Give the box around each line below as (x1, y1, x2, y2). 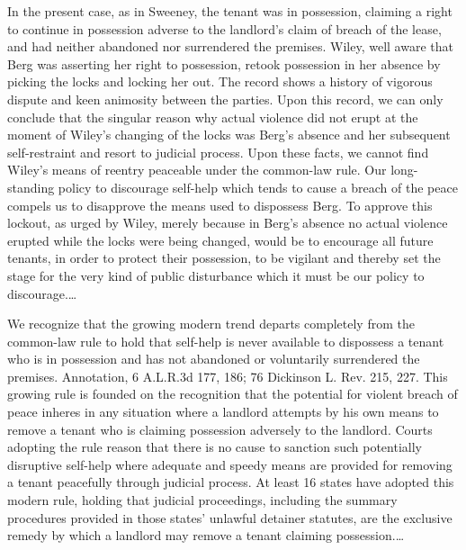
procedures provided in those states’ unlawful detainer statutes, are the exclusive (7, 508, 453, 527)
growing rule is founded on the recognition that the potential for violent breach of (7, 384, 458, 403)
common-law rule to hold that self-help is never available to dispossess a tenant (7, 331, 444, 350)
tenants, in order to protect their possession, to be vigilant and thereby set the (7, 248, 441, 267)
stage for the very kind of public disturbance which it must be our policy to (7, 266, 425, 284)
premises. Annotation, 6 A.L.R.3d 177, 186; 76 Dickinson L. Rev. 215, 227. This (7, 366, 448, 385)
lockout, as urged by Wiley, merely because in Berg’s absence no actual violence (7, 213, 448, 232)
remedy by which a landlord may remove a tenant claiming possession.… (7, 526, 405, 545)
